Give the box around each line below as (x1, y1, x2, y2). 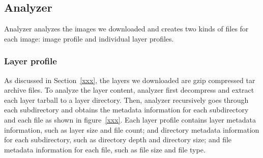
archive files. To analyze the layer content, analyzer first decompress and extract (4, 85, 254, 95)
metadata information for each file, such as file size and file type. (4, 144, 206, 154)
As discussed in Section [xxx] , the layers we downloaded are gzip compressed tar (4, 74, 255, 85)
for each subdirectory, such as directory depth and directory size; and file (4, 134, 232, 145)
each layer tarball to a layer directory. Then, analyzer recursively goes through (4, 94, 249, 105)
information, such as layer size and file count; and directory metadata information (4, 124, 259, 135)
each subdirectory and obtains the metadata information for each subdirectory (4, 104, 249, 115)
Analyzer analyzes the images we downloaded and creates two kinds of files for (4, 23, 249, 34)
